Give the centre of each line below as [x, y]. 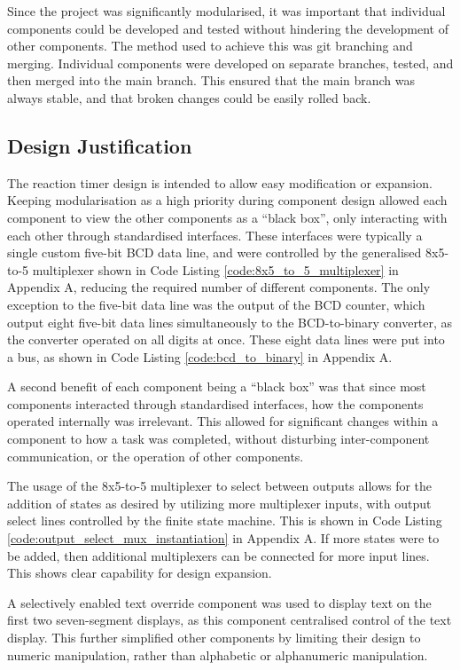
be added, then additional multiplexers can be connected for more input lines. [218, 555]
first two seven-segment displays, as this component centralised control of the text [230, 620]
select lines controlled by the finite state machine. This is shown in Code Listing [225, 520]
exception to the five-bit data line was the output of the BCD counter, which [216, 304]
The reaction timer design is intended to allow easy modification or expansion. [220, 182]
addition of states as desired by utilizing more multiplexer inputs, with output [219, 503]
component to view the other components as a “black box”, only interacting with [227, 217]
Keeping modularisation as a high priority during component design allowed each [227, 200]
